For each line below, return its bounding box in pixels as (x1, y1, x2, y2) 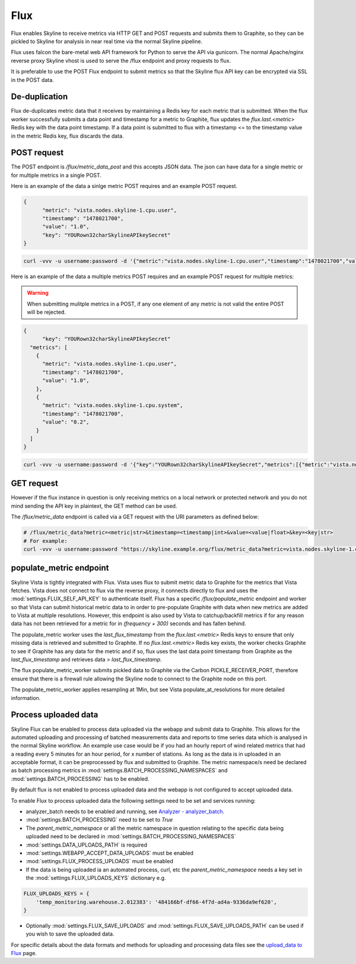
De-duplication (11, 92, 68, 102)
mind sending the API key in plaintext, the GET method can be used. (11, 502, 177, 510)
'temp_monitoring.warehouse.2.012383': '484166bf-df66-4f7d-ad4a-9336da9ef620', (36, 899, 277, 905)
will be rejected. (27, 308, 66, 316)
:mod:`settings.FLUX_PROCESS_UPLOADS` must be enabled (26, 858, 173, 865)
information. (11, 694, 41, 701)
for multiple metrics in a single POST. (11, 171, 102, 179)
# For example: (23, 537, 68, 544)
